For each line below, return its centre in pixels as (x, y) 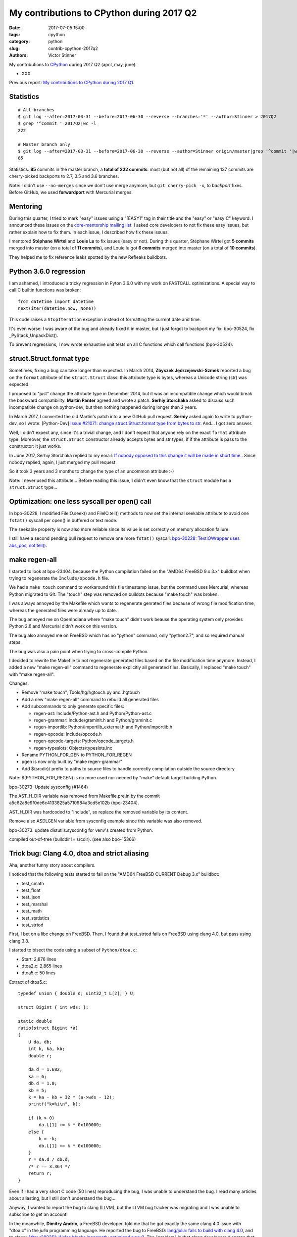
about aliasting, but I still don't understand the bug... (62, 1198)
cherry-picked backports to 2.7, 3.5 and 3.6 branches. (64, 176)
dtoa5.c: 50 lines (39, 973)
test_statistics (35, 918)
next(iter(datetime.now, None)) (57, 308)
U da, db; (40, 1042)
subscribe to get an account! (38, 1214)
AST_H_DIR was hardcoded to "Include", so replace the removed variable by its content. (99, 812)
